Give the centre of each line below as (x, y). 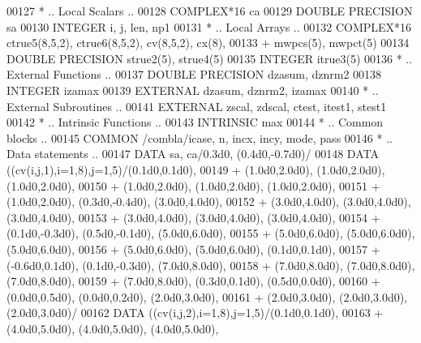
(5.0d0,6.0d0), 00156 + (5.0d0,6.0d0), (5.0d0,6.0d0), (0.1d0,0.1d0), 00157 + (193, 249)
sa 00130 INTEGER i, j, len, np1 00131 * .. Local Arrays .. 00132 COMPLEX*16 (209, 26)
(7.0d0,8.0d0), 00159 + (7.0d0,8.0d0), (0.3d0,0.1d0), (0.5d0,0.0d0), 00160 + (193, 281)
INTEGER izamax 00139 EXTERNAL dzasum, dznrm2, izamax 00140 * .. (193, 90)
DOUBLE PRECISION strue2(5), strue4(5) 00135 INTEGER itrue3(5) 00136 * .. (210, 58)
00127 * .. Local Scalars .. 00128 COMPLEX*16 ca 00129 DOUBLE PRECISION (210, 11)
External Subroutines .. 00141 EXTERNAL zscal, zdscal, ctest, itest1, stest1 (197, 106)
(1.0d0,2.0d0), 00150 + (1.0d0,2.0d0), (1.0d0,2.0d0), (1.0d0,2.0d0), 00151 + (193, 185)
